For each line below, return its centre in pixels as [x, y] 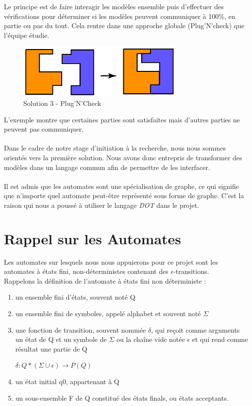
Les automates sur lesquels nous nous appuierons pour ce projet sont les [111, 262]
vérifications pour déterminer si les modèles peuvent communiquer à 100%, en [120, 16]
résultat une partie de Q [51, 348]
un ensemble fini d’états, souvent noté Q [75, 297]
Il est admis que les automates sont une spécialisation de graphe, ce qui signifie [121, 186]
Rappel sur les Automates [93, 238]
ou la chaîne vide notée [151, 339]
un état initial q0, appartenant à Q [67, 381]
